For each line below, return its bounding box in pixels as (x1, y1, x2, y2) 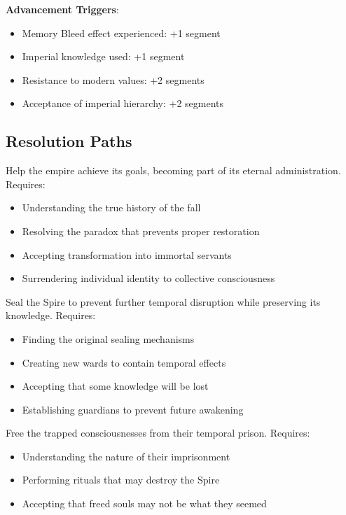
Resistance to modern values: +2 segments (22, 72, 205, 87)
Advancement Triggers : (6, 2, 119, 16)
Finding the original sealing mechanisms (22, 331, 195, 346)
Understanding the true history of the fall (22, 200, 201, 215)
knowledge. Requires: (6, 308, 96, 323)
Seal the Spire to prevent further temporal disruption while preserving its (6, 294, 321, 309)
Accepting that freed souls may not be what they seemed (22, 496, 267, 511)
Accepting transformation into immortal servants (22, 247, 232, 262)
